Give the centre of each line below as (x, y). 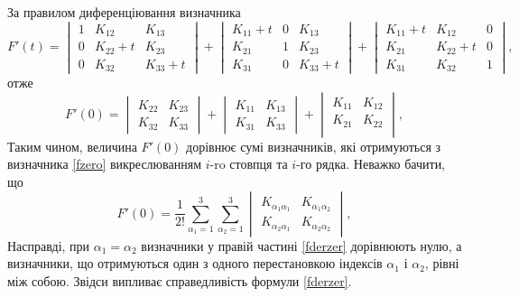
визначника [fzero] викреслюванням (104, 164)
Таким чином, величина (72, 146)
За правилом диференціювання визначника (124, 12)
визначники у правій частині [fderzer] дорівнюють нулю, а (301, 245)
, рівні (442, 263)
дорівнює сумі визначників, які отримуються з (314, 146)
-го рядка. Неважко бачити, (371, 164)
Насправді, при (49, 245)
